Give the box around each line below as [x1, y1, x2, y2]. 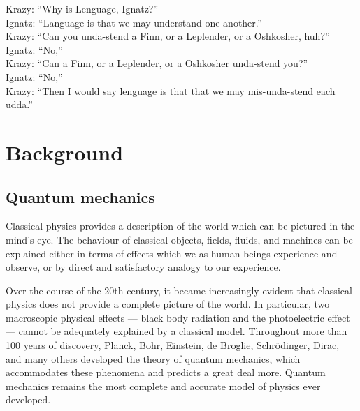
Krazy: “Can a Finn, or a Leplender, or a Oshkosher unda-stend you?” [6, 56, 308, 70]
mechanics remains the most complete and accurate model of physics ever [6, 378, 321, 393]
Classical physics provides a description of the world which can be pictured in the [6, 218, 355, 233]
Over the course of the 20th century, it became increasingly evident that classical [6, 283, 352, 297]
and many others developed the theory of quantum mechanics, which [6, 351, 301, 366]
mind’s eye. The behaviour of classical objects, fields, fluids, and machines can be [6, 232, 353, 246]
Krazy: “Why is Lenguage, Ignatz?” [6, 1, 159, 15]
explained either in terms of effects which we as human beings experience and [6, 246, 338, 260]
